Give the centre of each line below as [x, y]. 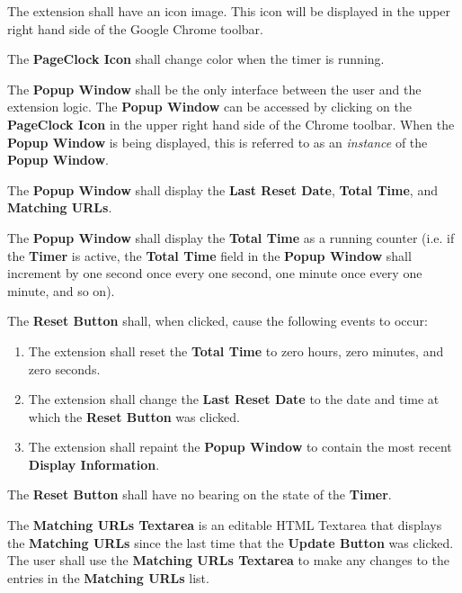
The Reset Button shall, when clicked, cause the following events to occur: [218, 321]
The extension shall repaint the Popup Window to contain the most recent [240, 447]
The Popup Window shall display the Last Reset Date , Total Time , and [222, 189]
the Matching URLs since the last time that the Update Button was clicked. [231, 542]
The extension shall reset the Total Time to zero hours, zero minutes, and [236, 350]
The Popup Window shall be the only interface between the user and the [214, 89]
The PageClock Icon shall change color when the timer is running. [196, 59]
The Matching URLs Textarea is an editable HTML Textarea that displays [225, 525]
